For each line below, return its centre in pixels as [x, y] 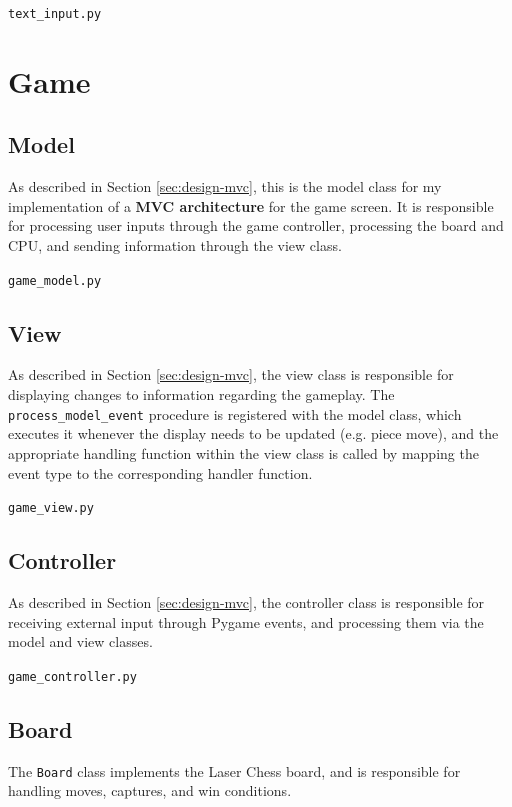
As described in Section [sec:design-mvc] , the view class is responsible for [231, 374]
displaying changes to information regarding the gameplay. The [201, 394]
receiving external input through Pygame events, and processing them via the [246, 621]
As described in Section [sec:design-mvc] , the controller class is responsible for [246, 601]
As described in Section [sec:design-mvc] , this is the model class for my [225, 186]
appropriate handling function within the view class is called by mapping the [243, 452]
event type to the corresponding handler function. [160, 472]
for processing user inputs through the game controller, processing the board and [256, 225]
